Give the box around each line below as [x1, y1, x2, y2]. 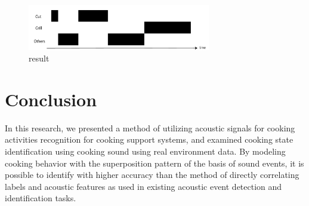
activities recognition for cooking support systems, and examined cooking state [5, 133, 293, 146]
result [29, 52, 50, 64]
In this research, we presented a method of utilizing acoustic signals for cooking [5, 121, 295, 134]
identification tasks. [5, 192, 76, 204]
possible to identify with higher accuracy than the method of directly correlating [5, 168, 299, 181]
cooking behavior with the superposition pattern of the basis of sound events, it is [5, 156, 304, 169]
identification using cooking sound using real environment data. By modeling [5, 145, 286, 158]
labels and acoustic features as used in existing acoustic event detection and [5, 180, 282, 192]
